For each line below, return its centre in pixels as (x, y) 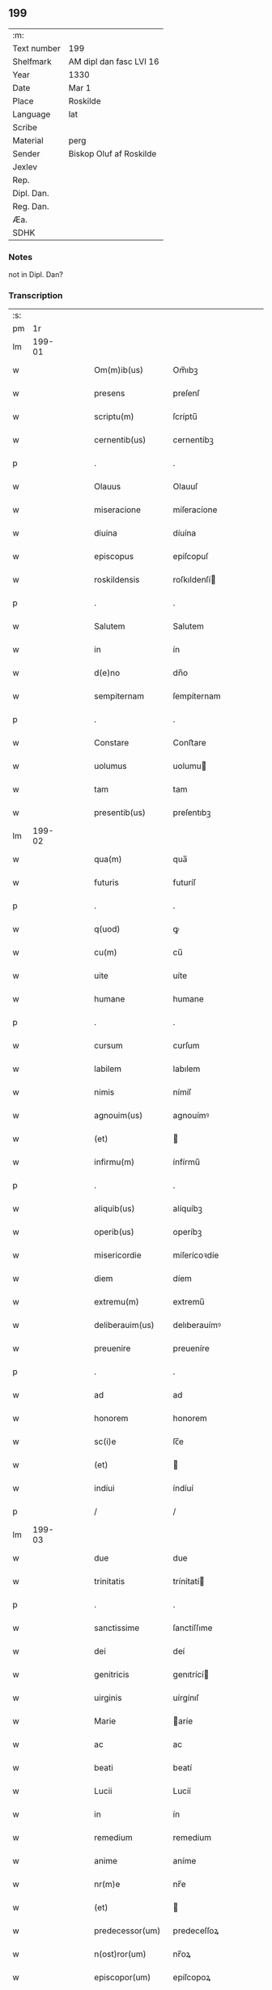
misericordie (118, 1255)
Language (32, 114)
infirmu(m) (115, 1162)
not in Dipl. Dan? (36, 275)
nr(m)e (107, 1885)
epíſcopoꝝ (192, 1978)
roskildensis (117, 580)
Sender (26, 153)
